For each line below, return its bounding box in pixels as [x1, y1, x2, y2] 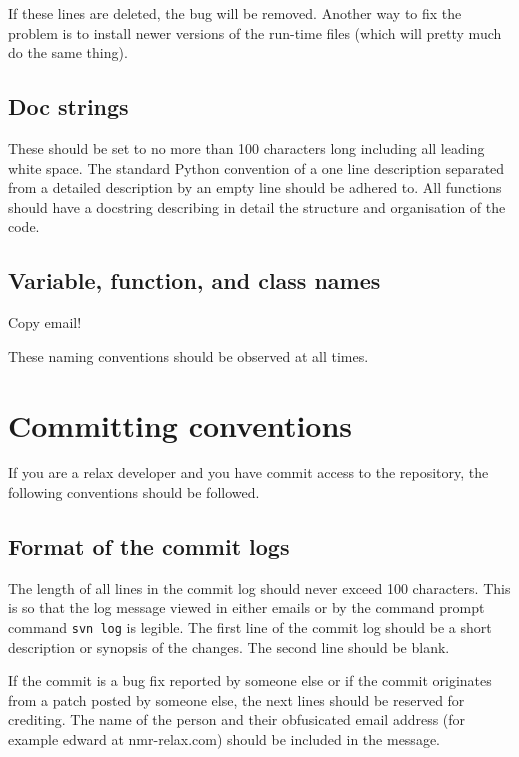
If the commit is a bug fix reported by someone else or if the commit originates [8, 670, 492, 691]
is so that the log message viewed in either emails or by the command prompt [8, 597, 485, 618]
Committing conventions [8, 404, 353, 445]
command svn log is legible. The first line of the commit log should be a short [8, 617, 492, 638]
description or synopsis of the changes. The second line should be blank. [8, 636, 450, 657]
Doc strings [8, 91, 129, 122]
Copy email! [8, 312, 82, 333]
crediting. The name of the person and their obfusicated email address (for [8, 709, 466, 730]
